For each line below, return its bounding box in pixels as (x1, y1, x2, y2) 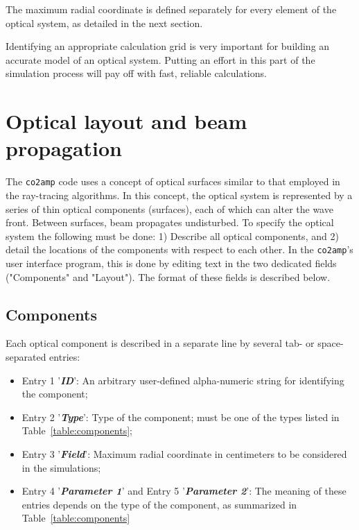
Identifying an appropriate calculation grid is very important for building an (6, 39, 330, 53)
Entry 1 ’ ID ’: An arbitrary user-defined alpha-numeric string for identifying (21, 373, 344, 387)
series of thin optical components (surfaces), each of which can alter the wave (6, 201, 333, 216)
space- (317, 336, 344, 350)
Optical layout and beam (6, 107, 247, 135)
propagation (6, 134, 123, 162)
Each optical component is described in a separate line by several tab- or (6, 336, 315, 350)
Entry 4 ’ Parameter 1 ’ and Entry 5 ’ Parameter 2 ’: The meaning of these (21, 484, 347, 498)
